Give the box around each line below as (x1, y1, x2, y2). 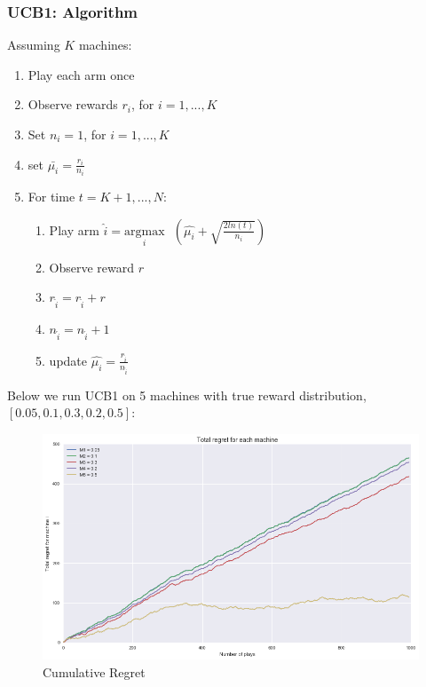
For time (28, 187, 75, 206)
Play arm (49, 220, 99, 239)
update (49, 351, 87, 369)
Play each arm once (28, 65, 135, 83)
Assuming (7, 36, 60, 54)
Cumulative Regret (43, 662, 146, 681)
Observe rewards (28, 95, 118, 114)
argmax (124, 225, 165, 238)
